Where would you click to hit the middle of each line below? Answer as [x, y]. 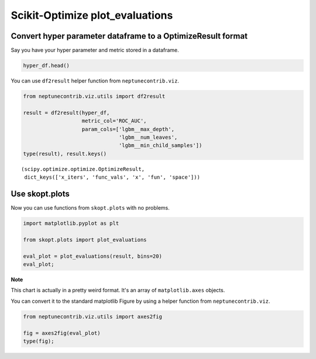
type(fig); [39, 341]
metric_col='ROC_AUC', [114, 121]
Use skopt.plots [40, 194]
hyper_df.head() [47, 66]
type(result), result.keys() [65, 153]
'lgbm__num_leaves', [148, 137]
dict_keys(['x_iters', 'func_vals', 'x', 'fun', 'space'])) [112, 177]
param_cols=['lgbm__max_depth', [128, 129]
